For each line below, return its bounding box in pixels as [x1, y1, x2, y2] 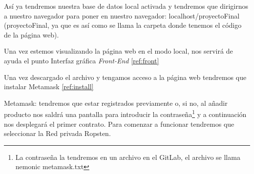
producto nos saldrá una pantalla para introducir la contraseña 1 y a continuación [4, 108, 247, 119]
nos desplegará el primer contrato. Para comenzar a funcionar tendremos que [4, 118, 234, 129]
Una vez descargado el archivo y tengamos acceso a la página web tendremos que [4, 72, 247, 82]
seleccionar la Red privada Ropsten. [4, 128, 111, 138]
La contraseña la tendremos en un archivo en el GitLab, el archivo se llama [15, 152, 240, 162]
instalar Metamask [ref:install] [4, 81, 94, 92]
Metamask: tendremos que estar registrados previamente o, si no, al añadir [4, 97, 228, 108]
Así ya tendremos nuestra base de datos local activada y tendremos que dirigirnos [4, 1, 249, 11]
